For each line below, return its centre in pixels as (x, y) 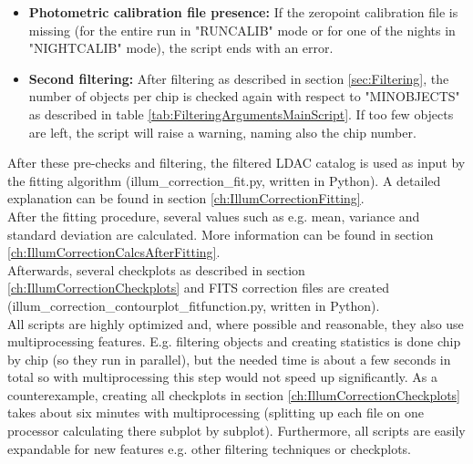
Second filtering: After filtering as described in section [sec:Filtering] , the (239, 78)
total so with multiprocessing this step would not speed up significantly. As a (222, 377)
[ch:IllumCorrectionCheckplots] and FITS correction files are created (199, 288)
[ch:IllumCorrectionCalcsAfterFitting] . (114, 252)
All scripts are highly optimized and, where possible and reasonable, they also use (236, 323)
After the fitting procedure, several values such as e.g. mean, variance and (214, 216)
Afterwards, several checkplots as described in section (156, 269)
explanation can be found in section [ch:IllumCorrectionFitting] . (186, 198)
